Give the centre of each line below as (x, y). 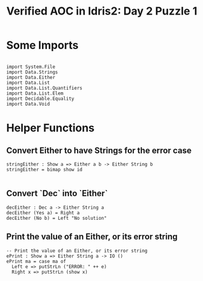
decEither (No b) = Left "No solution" (57, 218)
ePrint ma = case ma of (36, 261)
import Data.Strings (32, 72)
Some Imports (42, 45)
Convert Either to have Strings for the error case (99, 150)
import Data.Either (31, 77)
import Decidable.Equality (40, 98)
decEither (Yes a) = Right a (43, 213)
